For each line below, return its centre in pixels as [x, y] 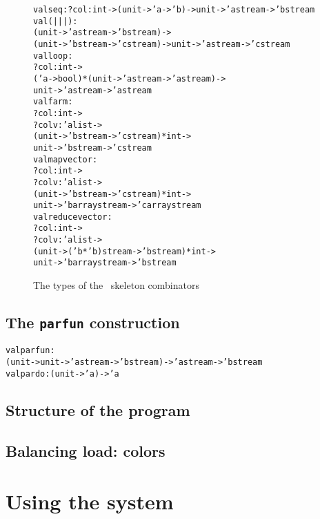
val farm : [53, 102]
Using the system [90, 501]
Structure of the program [98, 409]
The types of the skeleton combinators [116, 285]
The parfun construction [93, 322]
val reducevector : [73, 217]
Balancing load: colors [86, 450]
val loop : [53, 56]
